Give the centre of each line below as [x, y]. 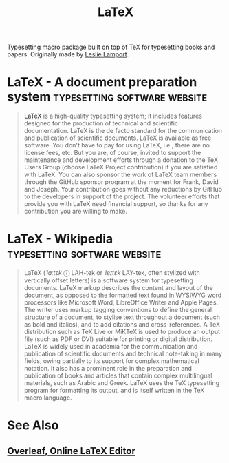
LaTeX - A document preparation [102, 82]
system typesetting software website [107, 97]
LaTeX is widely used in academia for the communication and [111, 347]
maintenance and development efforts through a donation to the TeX [121, 160]
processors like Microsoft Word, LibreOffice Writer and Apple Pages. [121, 302]
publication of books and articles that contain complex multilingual [118, 375]
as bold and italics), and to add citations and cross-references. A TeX [122, 325]
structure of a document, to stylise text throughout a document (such [122, 317]
